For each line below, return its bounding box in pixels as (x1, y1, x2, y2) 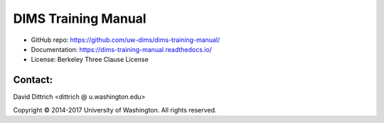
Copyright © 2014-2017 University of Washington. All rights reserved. (13, 105, 217, 114)
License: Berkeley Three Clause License (31, 55, 149, 64)
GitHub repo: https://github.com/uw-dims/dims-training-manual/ (31, 36, 220, 44)
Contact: (13, 74, 53, 86)
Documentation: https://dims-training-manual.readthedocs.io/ (31, 45, 213, 53)
